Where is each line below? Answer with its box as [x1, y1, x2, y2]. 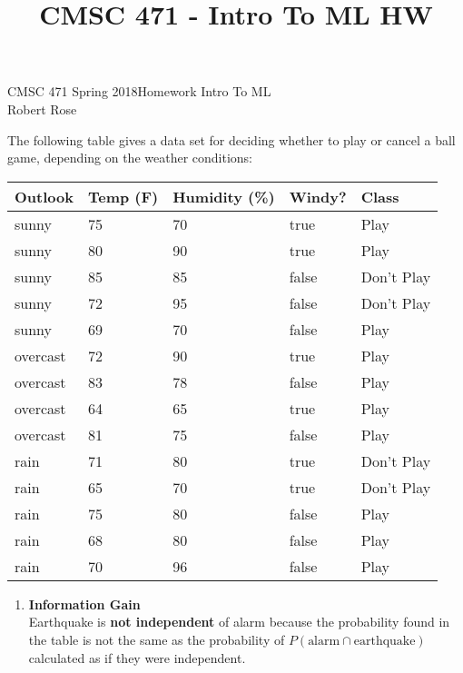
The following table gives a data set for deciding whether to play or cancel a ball [7, 130, 456, 149]
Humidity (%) [172, 185, 275, 207]
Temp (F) [87, 185, 159, 207]
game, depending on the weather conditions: [7, 148, 253, 167]
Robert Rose [7, 99, 77, 118]
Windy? [289, 185, 347, 207]
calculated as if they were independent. [28, 648, 246, 667]
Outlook [15, 185, 74, 207]
